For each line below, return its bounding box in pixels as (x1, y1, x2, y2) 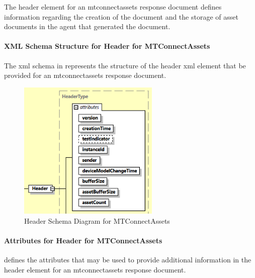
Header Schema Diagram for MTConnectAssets (24, 215, 170, 226)
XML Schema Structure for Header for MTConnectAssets (4, 41, 210, 51)
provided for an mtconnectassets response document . (4, 70, 166, 80)
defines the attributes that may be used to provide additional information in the (4, 254, 251, 265)
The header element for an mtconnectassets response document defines (4, 2, 222, 12)
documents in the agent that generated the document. (4, 21, 171, 32)
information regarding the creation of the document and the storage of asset (4, 11, 238, 22)
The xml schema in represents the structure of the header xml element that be (4, 60, 246, 70)
